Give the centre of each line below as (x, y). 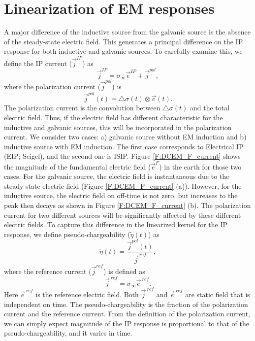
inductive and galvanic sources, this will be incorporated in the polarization (118, 127)
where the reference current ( (48, 271)
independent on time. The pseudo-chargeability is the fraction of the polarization (126, 304)
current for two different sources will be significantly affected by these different (123, 215)
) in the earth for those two (200, 166)
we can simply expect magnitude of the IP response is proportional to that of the (127, 323)
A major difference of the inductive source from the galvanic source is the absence (127, 32)
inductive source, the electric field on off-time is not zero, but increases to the (121, 195)
